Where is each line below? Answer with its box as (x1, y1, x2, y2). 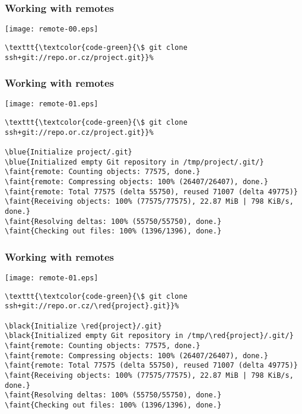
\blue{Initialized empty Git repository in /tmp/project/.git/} (5, 157, 264, 166)
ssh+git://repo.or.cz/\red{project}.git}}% (5, 302, 179, 311)
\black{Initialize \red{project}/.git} (5, 321, 162, 330)
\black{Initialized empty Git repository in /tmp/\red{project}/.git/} (5, 331, 294, 340)
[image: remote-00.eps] (5, 25, 98, 34)
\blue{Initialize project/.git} (5, 148, 132, 157)
